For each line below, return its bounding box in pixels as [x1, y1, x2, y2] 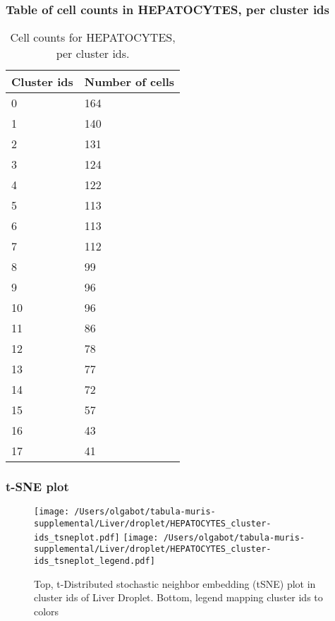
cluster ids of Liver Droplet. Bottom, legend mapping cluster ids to [34, 590, 323, 605]
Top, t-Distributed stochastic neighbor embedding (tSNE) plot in [34, 576, 316, 591]
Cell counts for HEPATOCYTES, [10, 29, 176, 46]
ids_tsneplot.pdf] [34, 532, 120, 543]
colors [34, 603, 59, 618]
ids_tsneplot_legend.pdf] [34, 556, 155, 567]
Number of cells [84, 73, 175, 90]
